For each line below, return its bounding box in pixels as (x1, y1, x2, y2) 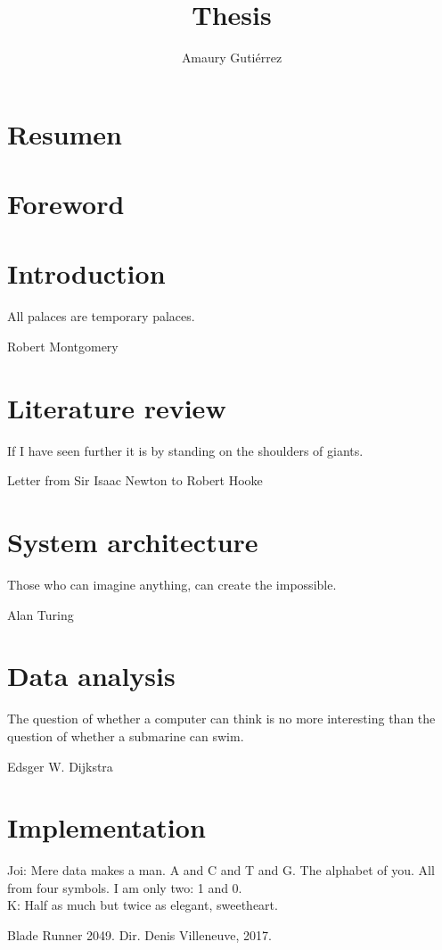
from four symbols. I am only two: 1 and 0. (7, 878, 242, 896)
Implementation (7, 809, 206, 846)
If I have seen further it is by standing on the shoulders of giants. (7, 441, 364, 459)
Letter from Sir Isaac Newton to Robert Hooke (7, 471, 263, 490)
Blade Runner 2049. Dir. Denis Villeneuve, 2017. (7, 926, 272, 945)
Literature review (7, 389, 226, 425)
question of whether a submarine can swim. (7, 726, 244, 745)
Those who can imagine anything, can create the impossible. (7, 575, 337, 594)
